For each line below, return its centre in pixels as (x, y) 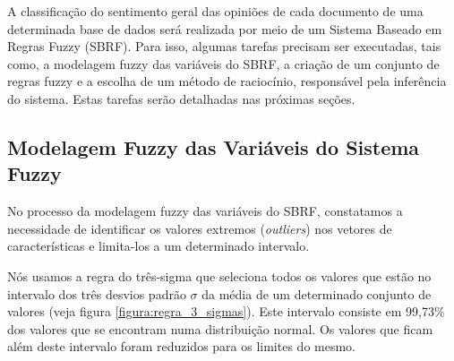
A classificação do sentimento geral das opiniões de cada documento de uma (215, 11)
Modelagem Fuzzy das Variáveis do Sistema (214, 146)
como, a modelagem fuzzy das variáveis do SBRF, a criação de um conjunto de (223, 63)
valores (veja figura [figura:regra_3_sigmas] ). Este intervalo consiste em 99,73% (226, 311)
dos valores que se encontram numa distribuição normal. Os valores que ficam (220, 328)
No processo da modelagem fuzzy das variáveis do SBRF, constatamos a (205, 211)
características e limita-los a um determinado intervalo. (158, 246)
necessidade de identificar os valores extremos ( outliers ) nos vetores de (200, 228)
